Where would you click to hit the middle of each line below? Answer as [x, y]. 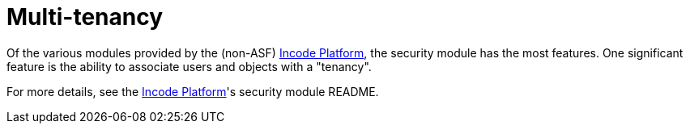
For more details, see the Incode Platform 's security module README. [193, 91]
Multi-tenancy [85, 17]
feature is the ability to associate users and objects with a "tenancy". [189, 66]
